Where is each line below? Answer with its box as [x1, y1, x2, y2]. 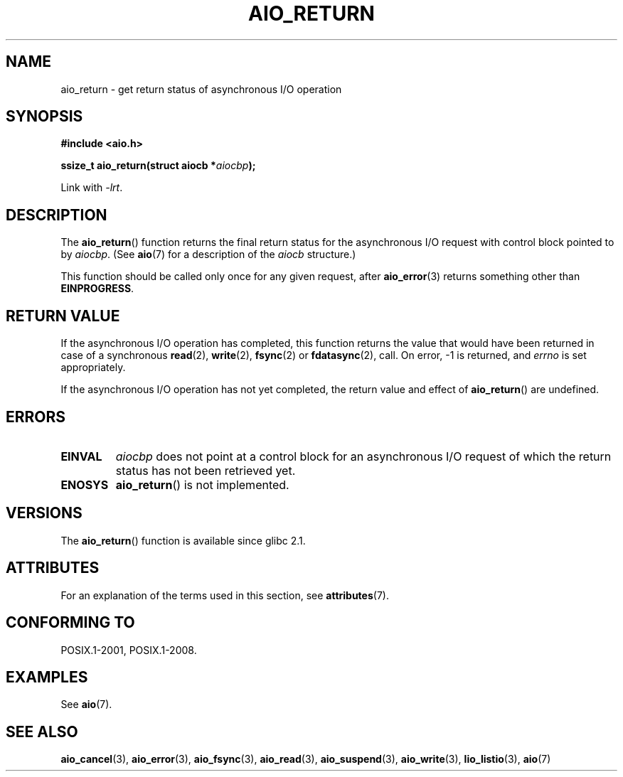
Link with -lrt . [60, 181, 123, 194]
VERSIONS [6, 504, 82, 523]
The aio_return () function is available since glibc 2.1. [60, 534, 306, 547]
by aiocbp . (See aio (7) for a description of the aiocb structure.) [60, 248, 356, 261]
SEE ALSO [6, 722, 78, 741]
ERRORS [6, 407, 66, 426]
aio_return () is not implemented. [115, 477, 289, 492]
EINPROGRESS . [60, 282, 134, 295]
